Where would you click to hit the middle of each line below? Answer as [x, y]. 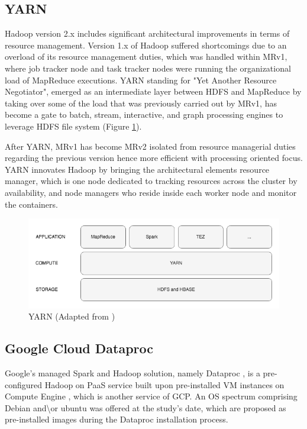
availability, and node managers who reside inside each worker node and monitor [151, 192]
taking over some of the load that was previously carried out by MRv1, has [141, 103]
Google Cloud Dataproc [79, 348]
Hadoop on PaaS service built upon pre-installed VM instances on [164, 384]
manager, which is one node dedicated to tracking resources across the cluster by [151, 181]
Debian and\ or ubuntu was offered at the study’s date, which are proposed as [146, 407]
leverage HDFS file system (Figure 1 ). [73, 126]
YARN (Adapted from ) [72, 316]
